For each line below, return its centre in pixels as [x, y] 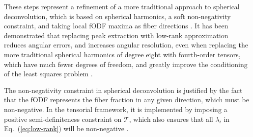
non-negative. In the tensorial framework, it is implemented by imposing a [116, 109]
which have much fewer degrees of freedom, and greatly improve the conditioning [126, 64]
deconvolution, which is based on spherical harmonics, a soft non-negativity [117, 16]
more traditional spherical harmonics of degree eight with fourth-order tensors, [122, 54]
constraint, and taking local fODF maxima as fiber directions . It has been [116, 26]
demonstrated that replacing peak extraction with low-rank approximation [116, 35]
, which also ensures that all [171, 119]
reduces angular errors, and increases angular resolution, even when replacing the [126, 45]
